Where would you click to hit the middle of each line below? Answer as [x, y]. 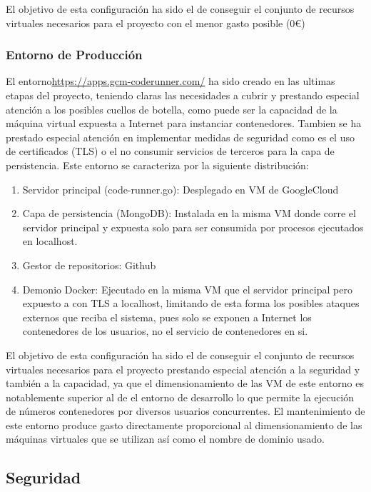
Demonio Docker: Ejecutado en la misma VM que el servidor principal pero [187, 289]
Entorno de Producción [74, 55]
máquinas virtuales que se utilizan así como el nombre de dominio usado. [165, 439]
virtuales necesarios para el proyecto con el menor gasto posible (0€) [156, 22]
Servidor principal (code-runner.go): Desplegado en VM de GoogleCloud [181, 189]
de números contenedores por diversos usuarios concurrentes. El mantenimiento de [185, 411]
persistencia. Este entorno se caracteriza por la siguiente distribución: [157, 165]
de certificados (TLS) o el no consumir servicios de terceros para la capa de [170, 151]
